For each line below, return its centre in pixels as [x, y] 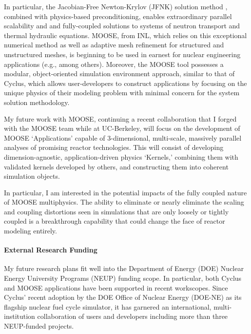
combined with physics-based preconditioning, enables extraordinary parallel [118, 16]
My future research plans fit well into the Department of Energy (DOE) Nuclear [124, 268]
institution [19, 316]
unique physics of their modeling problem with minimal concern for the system [122, 93]
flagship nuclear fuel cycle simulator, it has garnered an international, [108, 306]
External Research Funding [51, 250]
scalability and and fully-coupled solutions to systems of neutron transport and [122, 26]
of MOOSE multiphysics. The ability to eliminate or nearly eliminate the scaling [124, 202]
